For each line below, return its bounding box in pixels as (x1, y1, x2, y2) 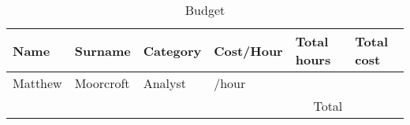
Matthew (13, 74, 62, 92)
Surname (74, 41, 131, 60)
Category (143, 41, 202, 60)
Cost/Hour (214, 41, 283, 60)
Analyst (143, 74, 186, 92)
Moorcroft (74, 74, 130, 92)
